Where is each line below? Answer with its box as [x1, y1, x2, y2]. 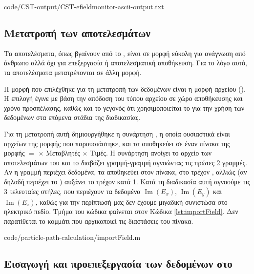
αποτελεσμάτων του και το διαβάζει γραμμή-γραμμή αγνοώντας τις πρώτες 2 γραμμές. [4, 157, 247, 167]
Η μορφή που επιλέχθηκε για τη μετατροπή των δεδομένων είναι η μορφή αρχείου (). [4, 83, 246, 94]
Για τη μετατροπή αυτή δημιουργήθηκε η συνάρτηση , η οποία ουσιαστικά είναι [4, 128, 230, 138]
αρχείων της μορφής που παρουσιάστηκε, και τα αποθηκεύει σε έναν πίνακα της [4, 138, 230, 148]
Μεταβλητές [46, 148, 80, 158]
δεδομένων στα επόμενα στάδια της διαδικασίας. [4, 112, 141, 122]
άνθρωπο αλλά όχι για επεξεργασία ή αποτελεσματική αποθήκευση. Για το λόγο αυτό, [4, 58, 247, 68]
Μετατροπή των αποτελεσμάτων [4, 25, 150, 40]
